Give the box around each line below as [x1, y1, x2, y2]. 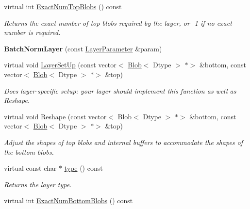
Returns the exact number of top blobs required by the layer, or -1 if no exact [4, 17, 232, 28]
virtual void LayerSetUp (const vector [4, 60, 117, 70]
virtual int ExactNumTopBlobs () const [4, 1, 122, 11]
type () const [64, 163, 103, 173]
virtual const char [4, 163, 57, 173]
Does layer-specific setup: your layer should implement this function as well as [4, 85, 236, 96]
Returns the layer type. [4, 179, 72, 189]
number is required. [4, 27, 61, 37]
